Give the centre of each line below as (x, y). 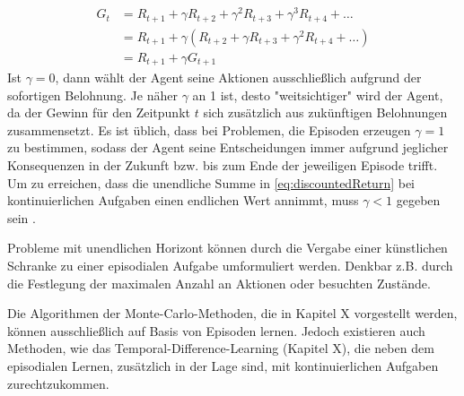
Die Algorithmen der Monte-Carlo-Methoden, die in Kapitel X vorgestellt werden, (232, 313)
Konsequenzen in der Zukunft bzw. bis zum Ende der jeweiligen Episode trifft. (223, 165)
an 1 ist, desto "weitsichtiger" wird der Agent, (318, 95)
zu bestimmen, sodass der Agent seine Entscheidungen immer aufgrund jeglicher (228, 147)
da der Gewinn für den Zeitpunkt (99, 112)
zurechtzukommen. (58, 383)
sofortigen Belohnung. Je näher (92, 95)
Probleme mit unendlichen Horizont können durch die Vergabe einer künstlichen (228, 248)
